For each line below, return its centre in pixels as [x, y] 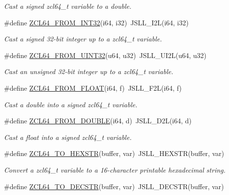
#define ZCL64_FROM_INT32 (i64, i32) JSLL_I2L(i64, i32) [96, 22]
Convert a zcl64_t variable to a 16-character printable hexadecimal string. [115, 169]
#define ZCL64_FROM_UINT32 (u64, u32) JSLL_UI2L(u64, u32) [105, 55]
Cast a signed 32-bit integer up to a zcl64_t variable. [83, 39]
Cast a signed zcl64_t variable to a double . [68, 6]
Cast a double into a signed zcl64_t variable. [71, 104]
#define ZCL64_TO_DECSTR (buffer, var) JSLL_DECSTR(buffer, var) [114, 186]
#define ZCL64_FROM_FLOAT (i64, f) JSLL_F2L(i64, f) [93, 88]
